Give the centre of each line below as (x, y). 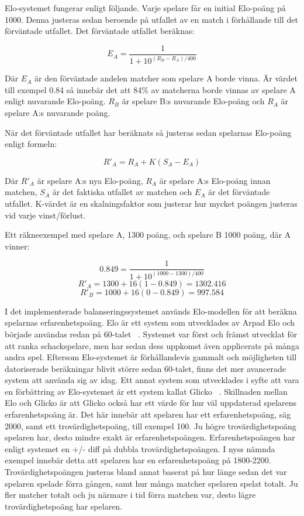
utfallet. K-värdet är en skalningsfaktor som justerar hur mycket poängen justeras (151, 203)
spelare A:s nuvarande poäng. (58, 112)
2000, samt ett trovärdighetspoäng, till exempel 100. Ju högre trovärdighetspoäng (151, 426)
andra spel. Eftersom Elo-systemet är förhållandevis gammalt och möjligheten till (151, 357)
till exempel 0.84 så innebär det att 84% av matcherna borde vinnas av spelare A (150, 89)
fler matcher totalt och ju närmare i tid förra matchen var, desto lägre (130, 495)
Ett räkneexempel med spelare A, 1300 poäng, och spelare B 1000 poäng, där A (148, 235)
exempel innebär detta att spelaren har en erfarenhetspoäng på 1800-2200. (138, 460)
